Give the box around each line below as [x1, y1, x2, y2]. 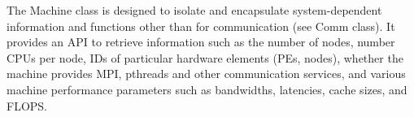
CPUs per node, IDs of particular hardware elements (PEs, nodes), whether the [7, 49, 403, 66]
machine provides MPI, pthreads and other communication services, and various [7, 65, 406, 82]
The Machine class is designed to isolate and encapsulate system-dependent [7, 2, 382, 18]
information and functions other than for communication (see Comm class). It [7, 17, 395, 34]
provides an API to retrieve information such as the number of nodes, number [7, 33, 395, 50]
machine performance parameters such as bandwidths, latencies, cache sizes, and [7, 80, 407, 97]
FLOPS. [7, 97, 47, 114]
